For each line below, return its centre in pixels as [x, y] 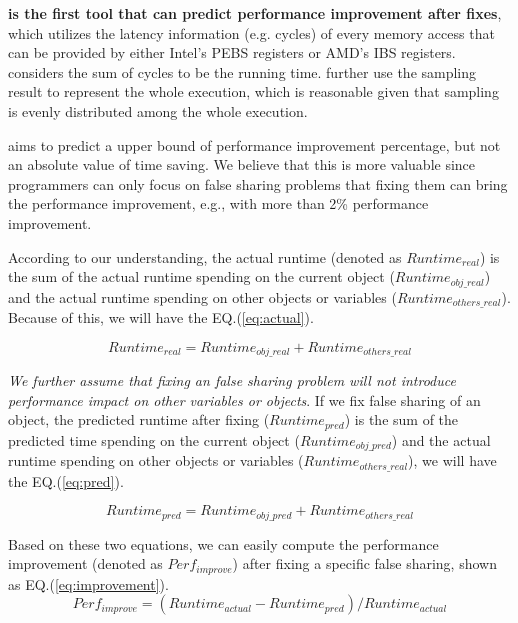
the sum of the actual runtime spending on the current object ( [201, 276]
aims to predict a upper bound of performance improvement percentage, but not [254, 144]
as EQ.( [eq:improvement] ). [88, 583]
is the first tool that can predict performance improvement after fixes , [255, 13]
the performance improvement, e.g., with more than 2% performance [218, 203]
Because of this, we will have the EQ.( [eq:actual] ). [161, 317]
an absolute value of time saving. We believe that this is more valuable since [242, 164]
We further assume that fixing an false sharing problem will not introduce [232, 380]
